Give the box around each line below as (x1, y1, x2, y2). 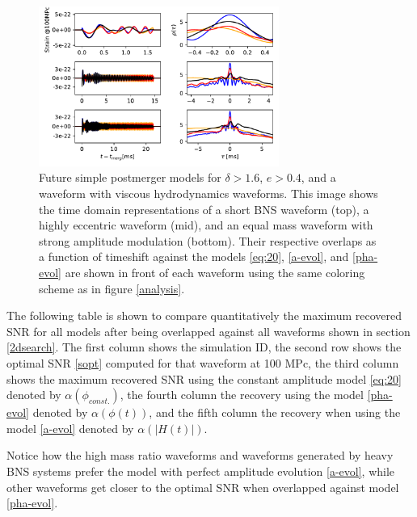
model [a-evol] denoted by (6, 419, 134, 436)
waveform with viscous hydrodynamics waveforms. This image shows (39, 185, 378, 202)
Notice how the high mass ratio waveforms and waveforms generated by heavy (6, 447, 394, 464)
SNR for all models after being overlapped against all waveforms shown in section (6, 322, 411, 339)
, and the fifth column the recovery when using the (149, 404, 401, 421)
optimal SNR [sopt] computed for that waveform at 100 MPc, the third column (6, 354, 399, 371)
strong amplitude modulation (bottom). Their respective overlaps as (39, 232, 377, 249)
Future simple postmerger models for (39, 169, 221, 186)
